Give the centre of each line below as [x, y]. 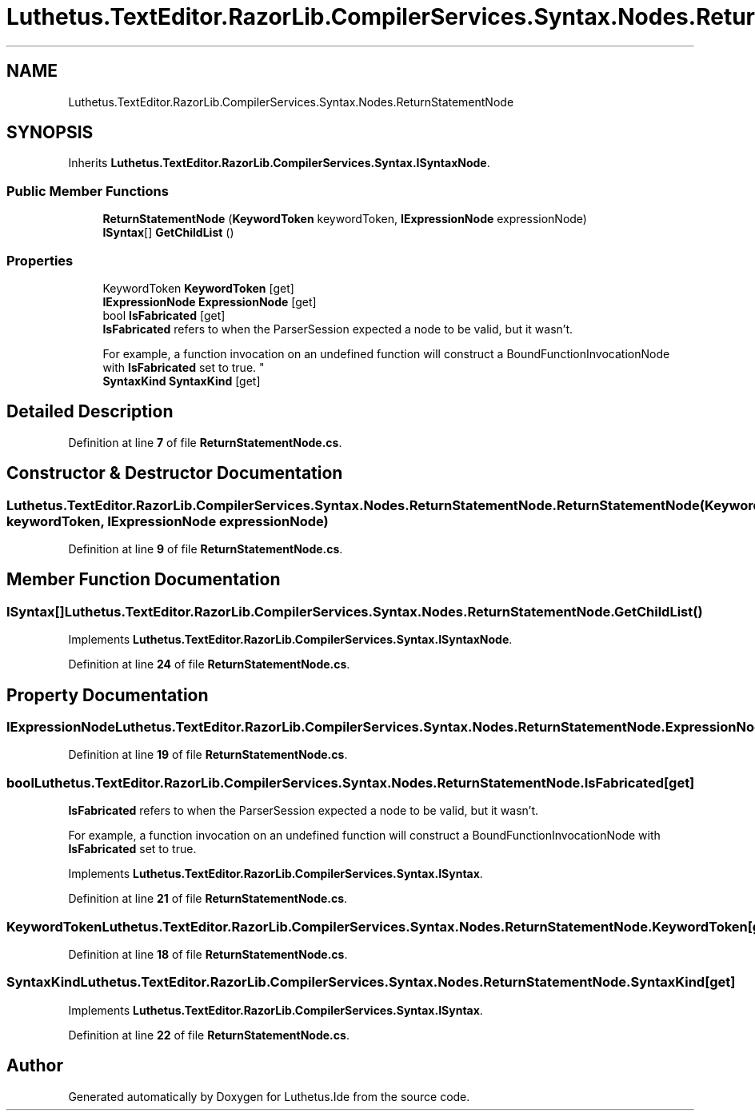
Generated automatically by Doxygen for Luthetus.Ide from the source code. [269, 1096]
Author [35, 1066]
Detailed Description [90, 412]
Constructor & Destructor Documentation [175, 473]
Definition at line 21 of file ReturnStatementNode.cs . [208, 899]
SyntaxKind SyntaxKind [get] [182, 381]
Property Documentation [108, 695]
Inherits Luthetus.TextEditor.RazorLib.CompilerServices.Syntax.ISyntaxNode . [279, 163]
